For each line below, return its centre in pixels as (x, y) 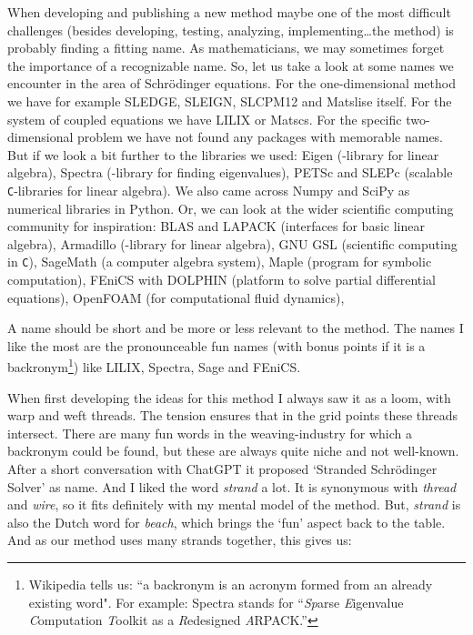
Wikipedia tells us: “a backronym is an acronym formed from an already (231, 584)
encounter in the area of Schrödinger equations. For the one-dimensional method (231, 83)
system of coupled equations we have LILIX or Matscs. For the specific (205, 119)
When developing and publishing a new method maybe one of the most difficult (229, 12)
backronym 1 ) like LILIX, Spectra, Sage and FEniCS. (154, 366)
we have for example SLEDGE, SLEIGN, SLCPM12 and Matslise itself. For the (230, 101)
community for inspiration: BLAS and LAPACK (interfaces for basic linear (216, 226)
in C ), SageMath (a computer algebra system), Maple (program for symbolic (220, 262)
